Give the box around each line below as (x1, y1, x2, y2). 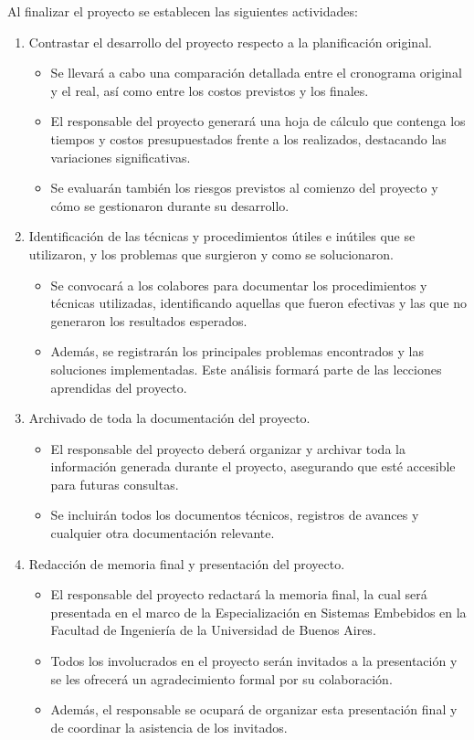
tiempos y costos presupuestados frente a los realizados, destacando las (50, 129, 447, 148)
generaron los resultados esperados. (50, 311, 248, 330)
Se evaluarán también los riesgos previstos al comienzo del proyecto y (50, 178, 438, 197)
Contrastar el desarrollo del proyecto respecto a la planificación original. (28, 32, 432, 51)
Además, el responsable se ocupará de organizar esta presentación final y (50, 700, 458, 719)
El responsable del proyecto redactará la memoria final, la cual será (50, 585, 427, 604)
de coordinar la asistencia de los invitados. (50, 717, 288, 736)
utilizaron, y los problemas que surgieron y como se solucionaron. (28, 244, 394, 263)
